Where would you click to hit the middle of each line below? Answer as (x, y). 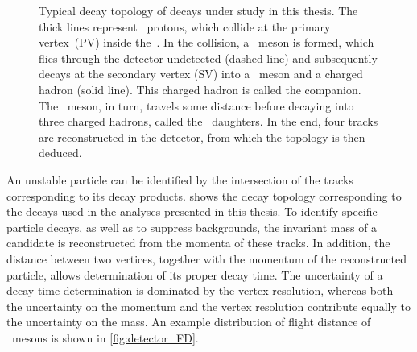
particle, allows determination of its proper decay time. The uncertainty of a (195, 274)
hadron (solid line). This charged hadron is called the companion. (200, 89)
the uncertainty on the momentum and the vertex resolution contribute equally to (208, 306)
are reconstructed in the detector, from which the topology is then (202, 137)
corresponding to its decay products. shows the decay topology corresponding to (204, 195)
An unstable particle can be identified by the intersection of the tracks (180, 179)
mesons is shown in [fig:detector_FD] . (105, 337)
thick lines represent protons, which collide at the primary (185, 26)
